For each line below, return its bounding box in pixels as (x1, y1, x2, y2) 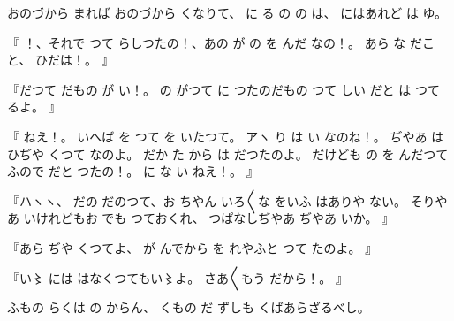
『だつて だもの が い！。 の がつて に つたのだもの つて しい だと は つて (7, 80, 440, 98)
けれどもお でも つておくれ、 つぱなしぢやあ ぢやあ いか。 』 (35, 209, 395, 227)
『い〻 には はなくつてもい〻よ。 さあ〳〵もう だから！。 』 (7, 268, 348, 287)
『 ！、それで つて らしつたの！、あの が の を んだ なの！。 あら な (7, 33, 406, 51)
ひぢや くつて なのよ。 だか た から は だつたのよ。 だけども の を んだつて (7, 144, 449, 163)
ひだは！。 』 (35, 50, 114, 69)
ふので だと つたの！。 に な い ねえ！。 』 (7, 162, 259, 180)
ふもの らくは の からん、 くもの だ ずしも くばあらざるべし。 (7, 298, 370, 317)
